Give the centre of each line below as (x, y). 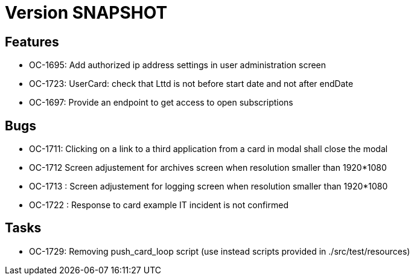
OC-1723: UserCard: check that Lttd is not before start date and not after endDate (191, 84)
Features (32, 42)
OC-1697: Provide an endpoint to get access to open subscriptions (161, 103)
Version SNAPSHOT (86, 13)
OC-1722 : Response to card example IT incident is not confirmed (159, 205)
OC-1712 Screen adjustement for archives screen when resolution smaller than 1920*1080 (208, 168)
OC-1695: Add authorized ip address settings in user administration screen (178, 65)
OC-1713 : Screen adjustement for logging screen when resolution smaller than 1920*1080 (209, 186)
